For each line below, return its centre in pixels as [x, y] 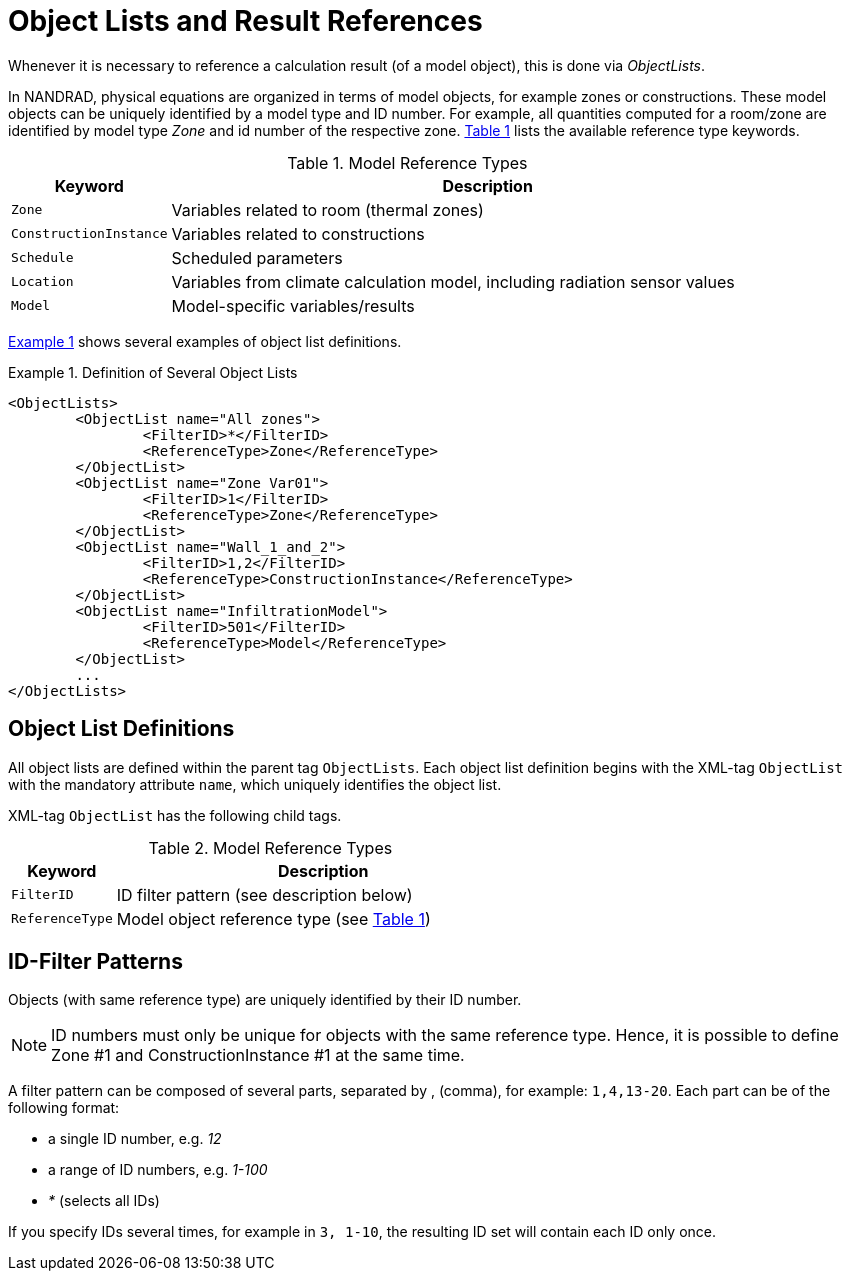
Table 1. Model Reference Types [407, 162]
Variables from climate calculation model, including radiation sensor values [453, 281]
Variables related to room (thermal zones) [327, 209]
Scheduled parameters [257, 257]
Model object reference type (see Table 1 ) [273, 918]
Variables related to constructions [298, 233]
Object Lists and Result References [245, 21]
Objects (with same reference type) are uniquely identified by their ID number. [265, 1000]
